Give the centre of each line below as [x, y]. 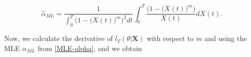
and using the [226, 38]
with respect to [170, 38]
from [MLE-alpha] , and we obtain [90, 48]
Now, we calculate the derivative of [59, 38]
